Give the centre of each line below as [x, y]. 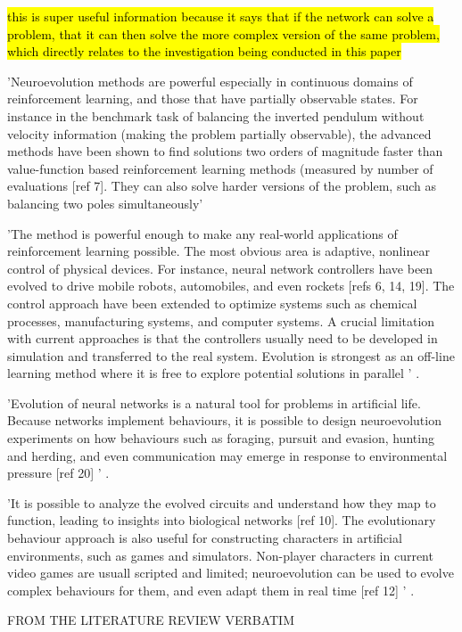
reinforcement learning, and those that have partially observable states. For [213, 98]
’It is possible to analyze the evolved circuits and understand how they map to [222, 502]
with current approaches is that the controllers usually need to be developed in [223, 338]
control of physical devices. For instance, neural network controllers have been [220, 268]
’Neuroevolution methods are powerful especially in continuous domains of [210, 81]
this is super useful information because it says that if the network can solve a [221, 16]
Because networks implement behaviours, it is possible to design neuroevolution [224, 420]
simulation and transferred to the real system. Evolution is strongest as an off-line [231, 355]
